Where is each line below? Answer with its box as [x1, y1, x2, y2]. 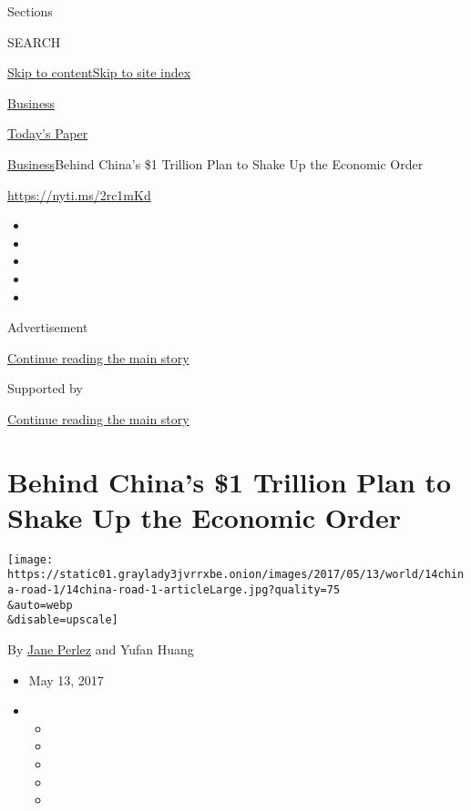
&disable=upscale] [7, 613, 118, 627]
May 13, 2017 [28, 670, 104, 689]
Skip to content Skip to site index [7, 63, 191, 82]
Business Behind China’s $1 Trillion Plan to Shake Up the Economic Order [7, 154, 424, 173]
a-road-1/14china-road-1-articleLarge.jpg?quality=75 [7, 583, 341, 597]
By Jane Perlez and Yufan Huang [7, 640, 194, 659]
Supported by [7, 379, 83, 398]
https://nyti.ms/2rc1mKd [7, 185, 151, 204]
